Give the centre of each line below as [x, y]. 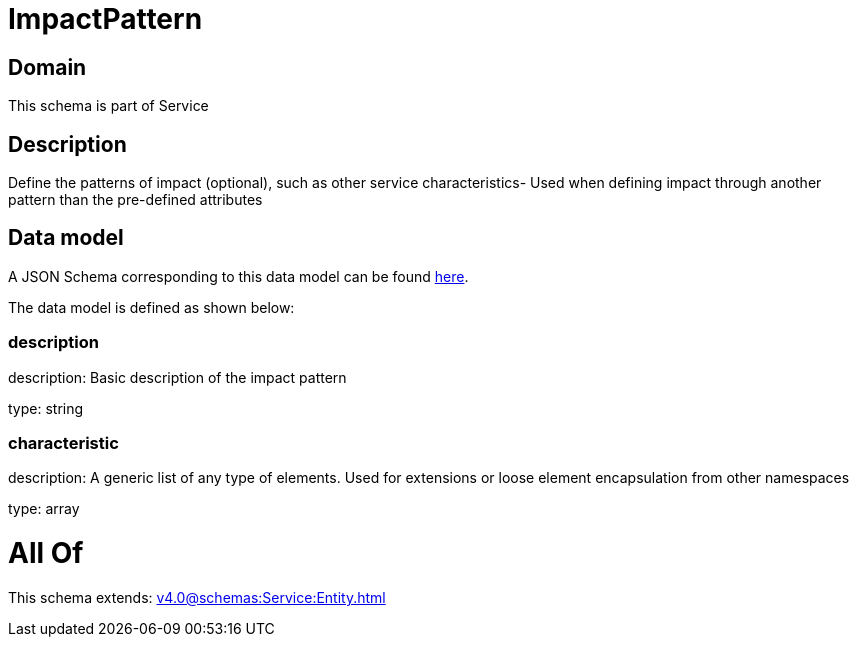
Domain [47, 67]
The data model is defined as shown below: [151, 307]
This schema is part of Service [108, 106]
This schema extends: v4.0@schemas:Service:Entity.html [197, 597]
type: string [46, 408]
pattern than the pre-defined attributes [135, 200]
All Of [46, 553]
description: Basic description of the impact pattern [177, 377]
